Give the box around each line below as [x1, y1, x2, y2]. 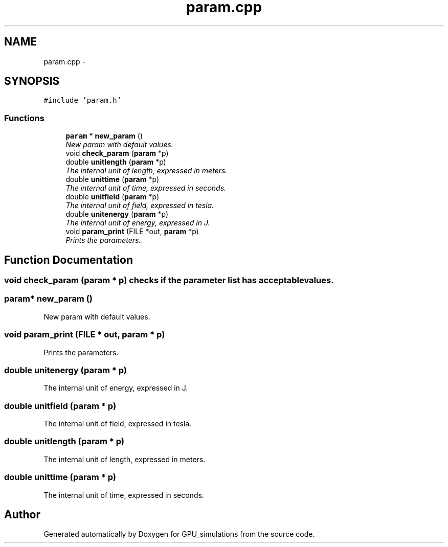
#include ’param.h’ [43, 96, 122, 105]
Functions [4, 112, 44, 123]
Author [4, 508, 40, 521]
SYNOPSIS [4, 75, 60, 88]
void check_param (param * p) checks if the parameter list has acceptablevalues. [4, 275, 334, 286]
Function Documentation [4, 253, 133, 266]
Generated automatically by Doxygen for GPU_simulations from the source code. [43, 530, 315, 539]
